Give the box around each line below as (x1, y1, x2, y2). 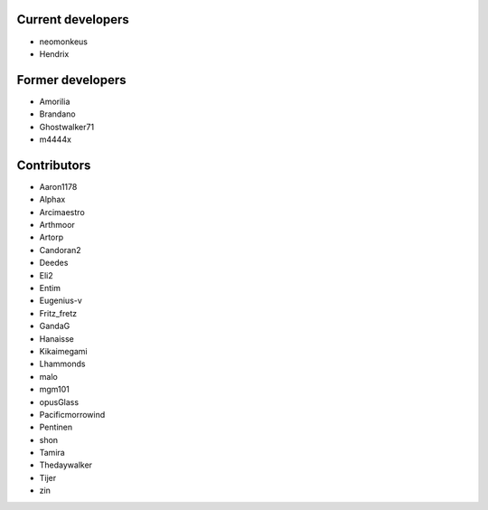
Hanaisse (39, 333, 74, 344)
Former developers (16, 72, 127, 88)
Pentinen (39, 421, 72, 433)
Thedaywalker (39, 459, 93, 470)
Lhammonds (39, 358, 86, 370)
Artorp (39, 231, 64, 243)
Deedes (39, 258, 69, 269)
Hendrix (39, 48, 70, 59)
